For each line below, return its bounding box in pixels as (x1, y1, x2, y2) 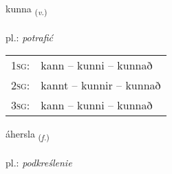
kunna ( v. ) (6, 1, 47, 17)
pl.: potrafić (6, 30, 54, 44)
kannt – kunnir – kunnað (41, 77, 161, 94)
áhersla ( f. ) (6, 127, 50, 143)
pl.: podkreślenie (6, 155, 72, 170)
